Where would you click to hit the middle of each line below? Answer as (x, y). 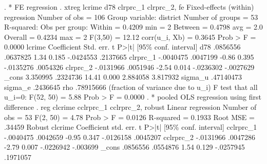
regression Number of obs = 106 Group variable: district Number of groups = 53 (131, 17)
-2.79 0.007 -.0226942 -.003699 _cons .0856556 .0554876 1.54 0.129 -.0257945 (125, 147)
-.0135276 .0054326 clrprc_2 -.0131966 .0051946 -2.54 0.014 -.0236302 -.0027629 (129, 67)
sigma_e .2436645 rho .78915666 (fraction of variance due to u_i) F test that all (131, 87)
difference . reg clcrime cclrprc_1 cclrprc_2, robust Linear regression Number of (130, 107)
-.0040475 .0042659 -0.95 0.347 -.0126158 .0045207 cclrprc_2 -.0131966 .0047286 (130, 137)
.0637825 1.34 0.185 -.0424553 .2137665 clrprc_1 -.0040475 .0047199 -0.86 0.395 (129, 56)
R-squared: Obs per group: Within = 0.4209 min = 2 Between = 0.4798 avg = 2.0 (133, 27)
